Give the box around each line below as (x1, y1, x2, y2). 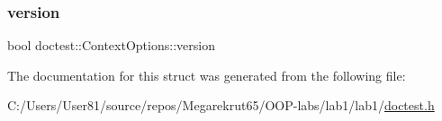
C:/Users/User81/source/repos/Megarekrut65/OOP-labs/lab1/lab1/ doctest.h (7, 96, 435, 115)
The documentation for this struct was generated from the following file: (7, 65, 406, 84)
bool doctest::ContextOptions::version (7, 36, 215, 55)
